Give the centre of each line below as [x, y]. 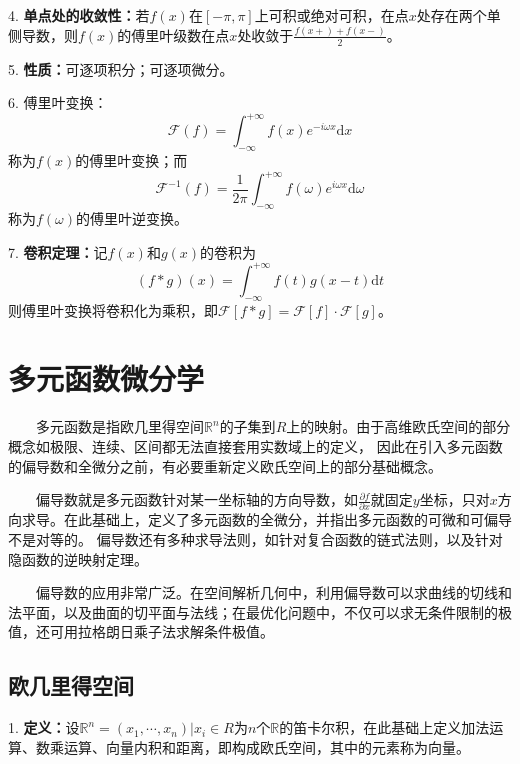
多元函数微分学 [106, 378]
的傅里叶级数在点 [173, 34]
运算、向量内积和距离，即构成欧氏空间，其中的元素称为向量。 [266, 746]
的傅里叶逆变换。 [132, 218]
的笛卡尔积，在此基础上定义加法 [384, 727]
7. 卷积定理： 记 [58, 251]
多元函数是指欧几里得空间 [119, 426]
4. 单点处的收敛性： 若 [79, 15]
